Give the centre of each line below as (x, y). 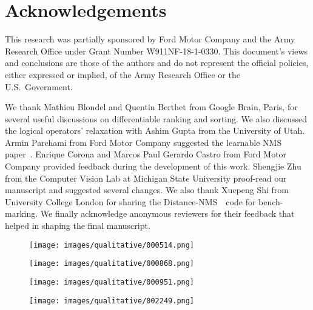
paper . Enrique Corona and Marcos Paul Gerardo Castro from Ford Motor (146, 154)
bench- (271, 201)
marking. (22, 213)
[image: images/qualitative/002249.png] (112, 301)
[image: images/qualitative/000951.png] (112, 282)
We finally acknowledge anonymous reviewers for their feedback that (167, 213)
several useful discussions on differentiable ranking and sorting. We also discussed (156, 118)
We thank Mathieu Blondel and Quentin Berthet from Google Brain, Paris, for (151, 107)
